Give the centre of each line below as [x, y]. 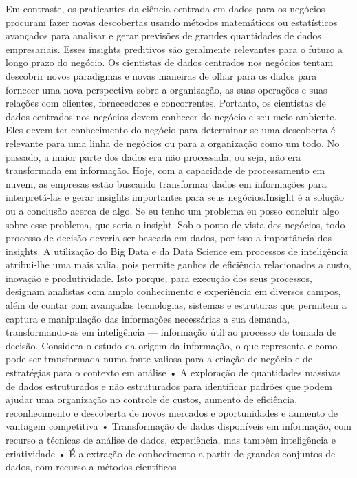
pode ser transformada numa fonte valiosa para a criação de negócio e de [159, 359]
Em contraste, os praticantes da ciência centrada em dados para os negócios [165, 8]
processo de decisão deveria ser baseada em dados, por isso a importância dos [169, 238]
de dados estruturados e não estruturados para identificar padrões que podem [169, 385]
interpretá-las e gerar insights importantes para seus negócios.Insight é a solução [175, 197]
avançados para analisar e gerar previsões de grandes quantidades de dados [163, 35]
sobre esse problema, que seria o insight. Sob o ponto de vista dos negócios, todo [175, 224]
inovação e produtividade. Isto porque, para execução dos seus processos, [159, 278]
